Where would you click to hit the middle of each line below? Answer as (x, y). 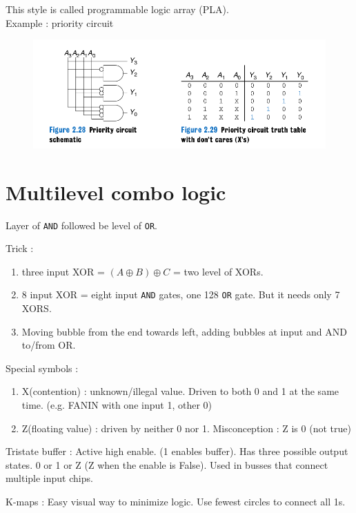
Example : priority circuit (60, 22)
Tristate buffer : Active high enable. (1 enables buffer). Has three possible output (177, 451)
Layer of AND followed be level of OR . (81, 225)
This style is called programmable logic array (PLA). (117, 9)
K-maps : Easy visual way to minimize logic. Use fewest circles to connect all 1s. (176, 501)
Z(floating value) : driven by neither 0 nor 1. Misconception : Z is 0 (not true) (186, 428)
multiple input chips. (49, 478)
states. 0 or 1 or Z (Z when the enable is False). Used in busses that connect (167, 464)
